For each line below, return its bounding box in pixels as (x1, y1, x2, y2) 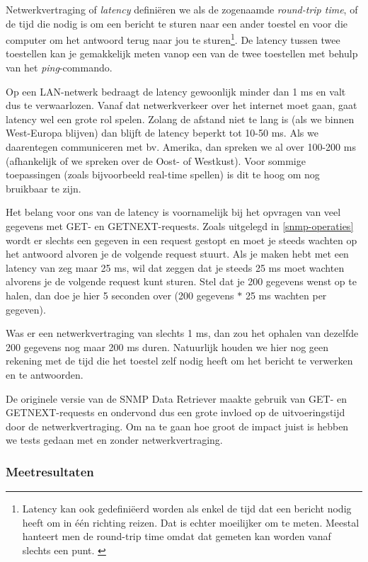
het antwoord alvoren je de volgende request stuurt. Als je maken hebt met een (6, 246, 349, 261)
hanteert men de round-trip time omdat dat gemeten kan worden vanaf (22, 529, 331, 544)
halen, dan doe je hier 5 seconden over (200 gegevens (6, 287, 234, 302)
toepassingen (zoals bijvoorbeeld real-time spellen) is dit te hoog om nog (6, 167, 320, 182)
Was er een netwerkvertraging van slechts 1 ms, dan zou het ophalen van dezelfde (6, 326, 359, 340)
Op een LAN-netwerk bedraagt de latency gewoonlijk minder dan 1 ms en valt (6, 84, 346, 98)
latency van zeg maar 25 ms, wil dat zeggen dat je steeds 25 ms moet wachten (6, 260, 345, 275)
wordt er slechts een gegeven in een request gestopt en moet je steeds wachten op (6, 232, 357, 247)
